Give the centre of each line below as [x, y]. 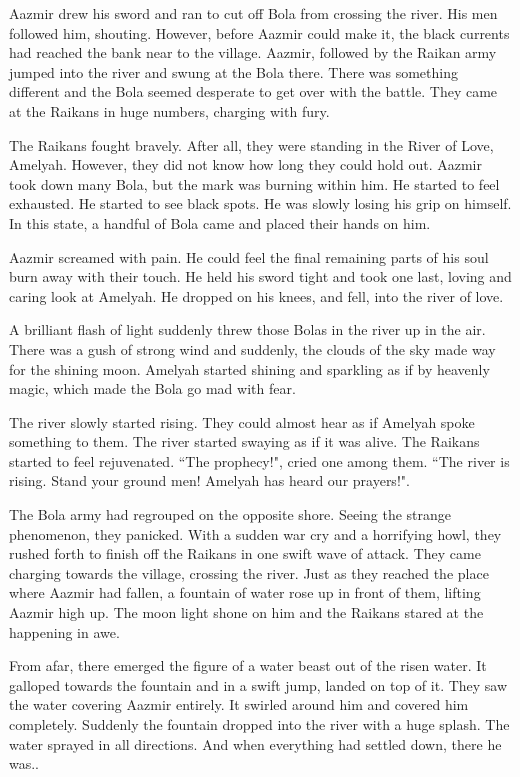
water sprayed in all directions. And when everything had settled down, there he [255, 743]
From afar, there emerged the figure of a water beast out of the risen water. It [248, 665]
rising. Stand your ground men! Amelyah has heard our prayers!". [209, 480]
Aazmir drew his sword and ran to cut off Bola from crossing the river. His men [253, 13]
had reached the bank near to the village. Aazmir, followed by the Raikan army [253, 52]
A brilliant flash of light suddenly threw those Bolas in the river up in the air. [247, 329]
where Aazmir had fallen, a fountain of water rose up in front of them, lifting [245, 592]
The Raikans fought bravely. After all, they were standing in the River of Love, [251, 144]
